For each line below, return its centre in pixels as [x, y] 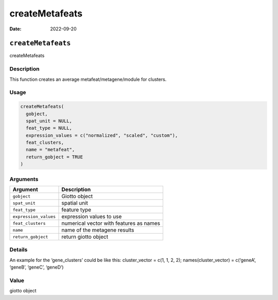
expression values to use [92, 216]
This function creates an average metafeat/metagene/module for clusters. [88, 79]
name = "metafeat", [50, 150]
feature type [76, 210]
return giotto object [85, 237]
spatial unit [75, 203]
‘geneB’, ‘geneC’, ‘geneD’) [37, 267]
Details [19, 250]
